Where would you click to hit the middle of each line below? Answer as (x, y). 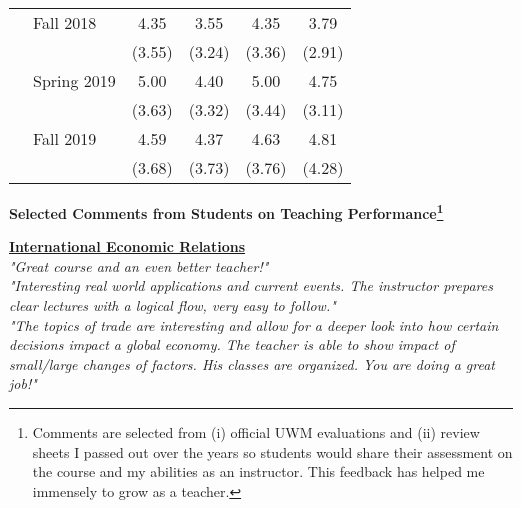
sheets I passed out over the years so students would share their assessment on (272, 451)
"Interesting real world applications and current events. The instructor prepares (251, 285)
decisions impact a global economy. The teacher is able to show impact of (232, 344)
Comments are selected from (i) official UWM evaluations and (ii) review (256, 432)
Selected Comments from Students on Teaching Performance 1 (226, 211)
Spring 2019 (74, 80)
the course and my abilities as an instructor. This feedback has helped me (258, 471)
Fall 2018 (65, 22)
